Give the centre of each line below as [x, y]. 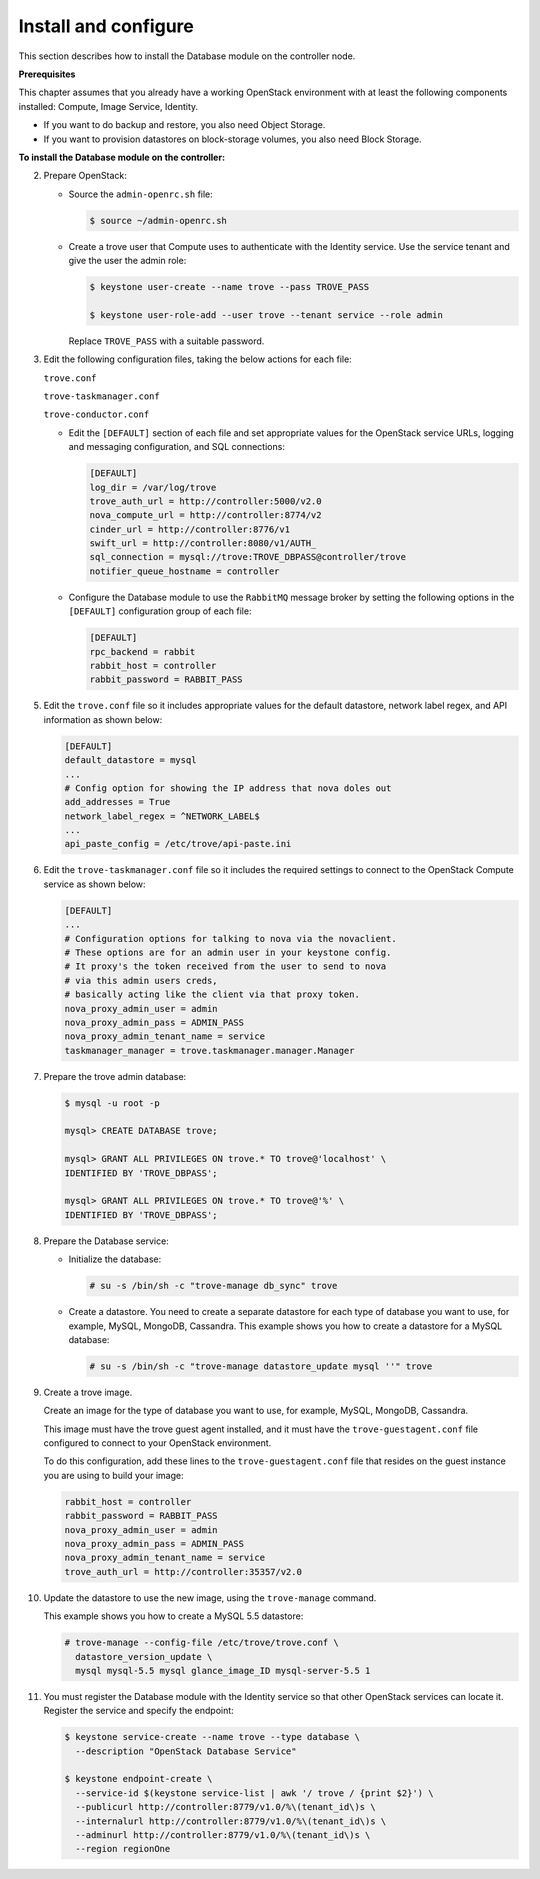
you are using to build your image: [113, 1475]
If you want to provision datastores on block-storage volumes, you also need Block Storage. [232, 139]
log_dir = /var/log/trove [153, 487]
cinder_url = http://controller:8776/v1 [189, 529]
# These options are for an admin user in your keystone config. [228, 952]
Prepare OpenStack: [85, 176]
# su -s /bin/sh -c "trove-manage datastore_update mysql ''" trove [261, 1366]
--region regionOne [123, 1849]
